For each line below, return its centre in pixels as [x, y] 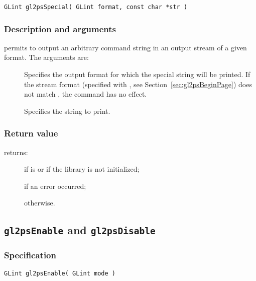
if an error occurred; [55, 186]
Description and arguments [60, 28]
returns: [16, 152]
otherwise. [40, 203]
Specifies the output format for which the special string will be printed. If [137, 74]
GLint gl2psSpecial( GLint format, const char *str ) [96, 7]
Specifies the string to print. [67, 111]
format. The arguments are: [46, 57]
